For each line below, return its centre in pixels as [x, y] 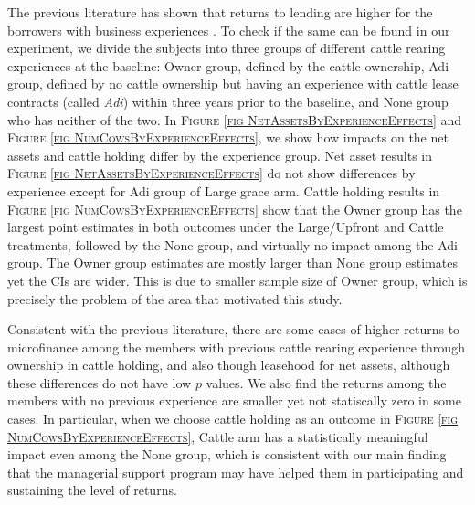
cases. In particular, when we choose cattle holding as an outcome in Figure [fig [233, 419]
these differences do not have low [100, 382]
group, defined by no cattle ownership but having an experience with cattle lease [233, 84]
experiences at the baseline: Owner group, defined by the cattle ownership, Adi [228, 65]
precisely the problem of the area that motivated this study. [175, 298]
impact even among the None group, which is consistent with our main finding [227, 454]
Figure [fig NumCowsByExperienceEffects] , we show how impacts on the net [228, 137]
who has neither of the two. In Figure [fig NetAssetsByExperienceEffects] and [235, 119]
